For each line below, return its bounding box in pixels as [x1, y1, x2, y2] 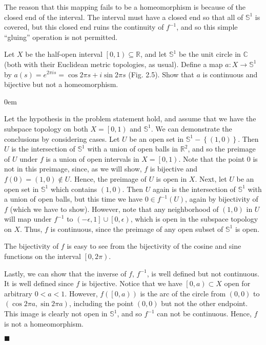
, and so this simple [176, 21, 238, 32]
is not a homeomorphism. [4, 318, 84, 329]
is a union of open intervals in [46, 153, 139, 164]
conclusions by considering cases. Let [4, 133, 120, 144]
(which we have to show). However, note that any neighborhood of [10, 203, 219, 214]
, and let [140, 49, 167, 59]
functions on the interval [4, 251, 81, 262]
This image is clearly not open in [4, 308, 108, 319]
